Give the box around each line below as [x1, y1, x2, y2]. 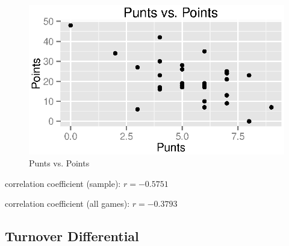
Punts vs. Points [29, 156, 90, 169]
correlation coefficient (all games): [5, 197, 130, 210]
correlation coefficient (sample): [5, 177, 121, 189]
